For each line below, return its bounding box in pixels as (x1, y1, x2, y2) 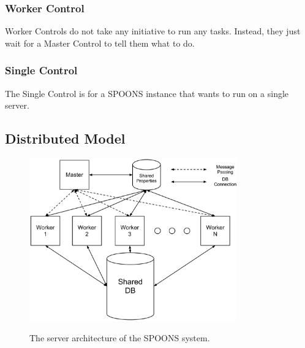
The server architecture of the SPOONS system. (29, 331, 210, 344)
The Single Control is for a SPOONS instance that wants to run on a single (5, 87, 289, 99)
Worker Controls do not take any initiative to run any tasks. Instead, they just (5, 25, 301, 37)
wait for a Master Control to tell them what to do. (5, 36, 195, 49)
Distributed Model (5, 129, 126, 148)
